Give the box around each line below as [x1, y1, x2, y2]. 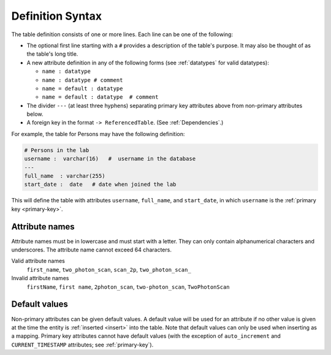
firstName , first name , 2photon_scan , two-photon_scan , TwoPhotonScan [26, 283, 230, 291]
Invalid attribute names [11, 275, 69, 282]
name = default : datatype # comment [42, 94, 159, 101]
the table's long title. [26, 50, 78, 58]
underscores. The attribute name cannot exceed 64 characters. [11, 246, 172, 254]
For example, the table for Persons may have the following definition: [11, 130, 185, 137]
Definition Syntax [11, 9, 102, 23]
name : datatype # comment [42, 77, 123, 83]
